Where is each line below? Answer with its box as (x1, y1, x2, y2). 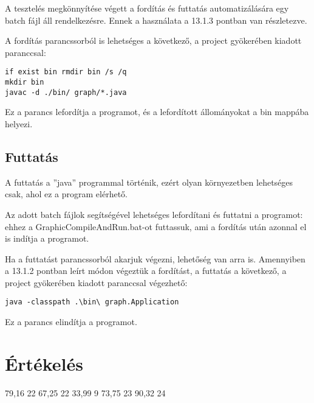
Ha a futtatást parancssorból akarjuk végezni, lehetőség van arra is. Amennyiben (5, 252, 305, 265)
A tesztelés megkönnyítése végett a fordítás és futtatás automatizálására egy (5, 2, 289, 14)
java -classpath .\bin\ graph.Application (5, 298, 179, 307)
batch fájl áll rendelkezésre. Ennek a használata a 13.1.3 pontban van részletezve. (5, 13, 307, 26)
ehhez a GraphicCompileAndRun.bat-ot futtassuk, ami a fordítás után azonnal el (5, 220, 307, 233)
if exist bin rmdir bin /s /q (5, 68, 127, 77)
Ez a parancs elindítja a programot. (5, 315, 137, 328)
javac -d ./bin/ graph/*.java (5, 88, 127, 97)
